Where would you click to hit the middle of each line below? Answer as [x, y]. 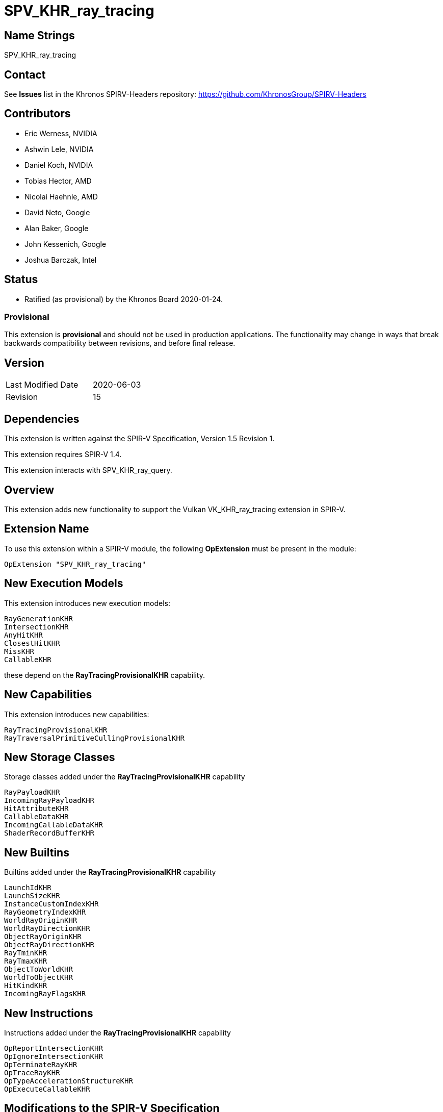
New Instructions [49, 1013]
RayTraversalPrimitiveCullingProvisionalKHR [95, 738]
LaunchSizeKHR [32, 896]
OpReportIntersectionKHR [54, 1048]
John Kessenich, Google [66, 244]
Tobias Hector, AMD [58, 181]
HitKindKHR [26, 986]
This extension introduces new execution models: [87, 603]
